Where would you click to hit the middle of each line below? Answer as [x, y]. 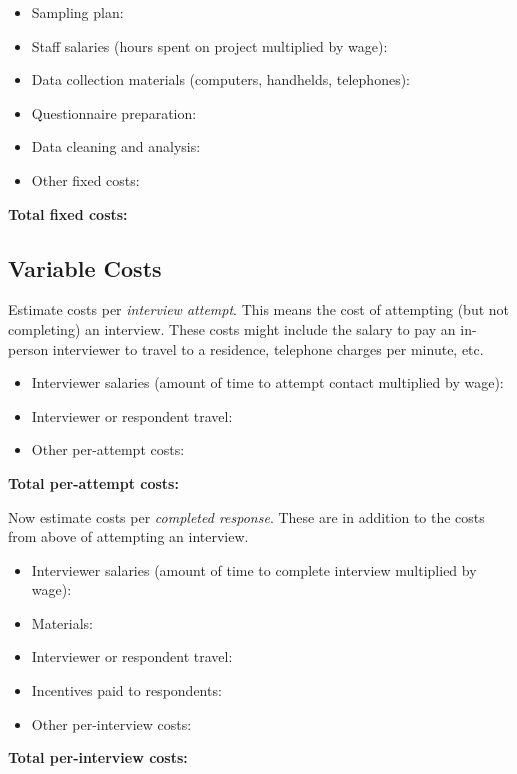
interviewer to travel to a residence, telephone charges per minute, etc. [268, 348]
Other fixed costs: [85, 179]
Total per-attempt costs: [93, 482]
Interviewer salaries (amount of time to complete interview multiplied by [254, 569]
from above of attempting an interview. [128, 536]
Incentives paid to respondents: [126, 690]
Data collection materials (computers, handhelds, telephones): [220, 79]
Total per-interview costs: [98, 757]
